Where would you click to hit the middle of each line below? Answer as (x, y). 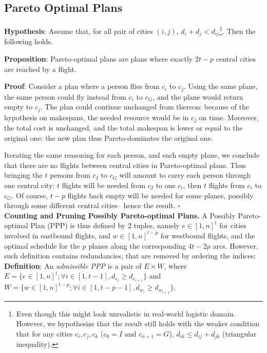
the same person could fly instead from (65, 96)
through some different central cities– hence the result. (90, 205)
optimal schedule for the (42, 245)
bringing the (23, 175)
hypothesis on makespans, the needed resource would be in (97, 117)
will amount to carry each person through (185, 175)
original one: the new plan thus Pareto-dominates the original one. (109, 137)
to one (166, 185)
